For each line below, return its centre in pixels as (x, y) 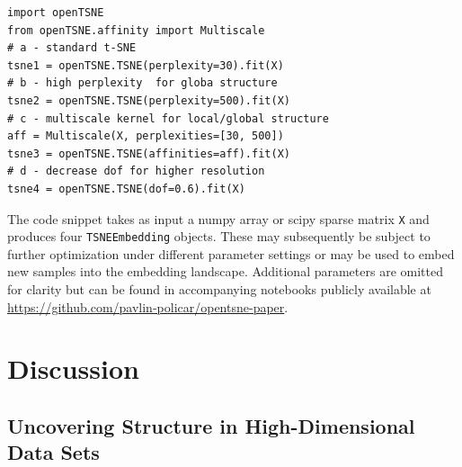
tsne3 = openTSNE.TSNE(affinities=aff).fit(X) (149, 153)
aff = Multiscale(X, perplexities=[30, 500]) (146, 136)
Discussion (73, 368)
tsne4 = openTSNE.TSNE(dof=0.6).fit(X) (126, 189)
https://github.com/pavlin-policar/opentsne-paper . (148, 306)
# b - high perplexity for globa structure (142, 83)
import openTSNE (56, 13)
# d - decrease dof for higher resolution (136, 171)
